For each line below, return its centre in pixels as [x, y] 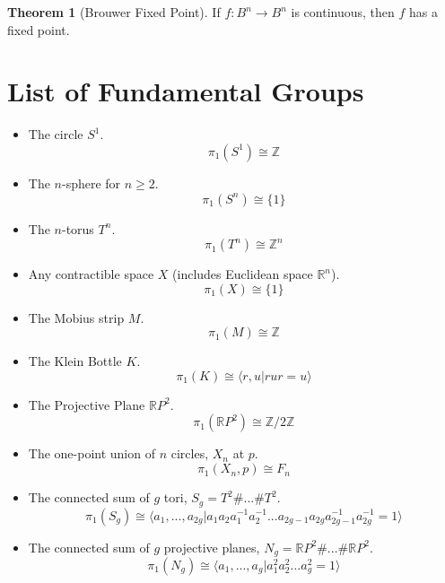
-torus [78, 228]
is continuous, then [343, 12]
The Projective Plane [87, 404]
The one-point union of [92, 453]
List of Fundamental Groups [186, 91]
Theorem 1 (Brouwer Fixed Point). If [114, 12]
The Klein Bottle [75, 361]
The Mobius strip [76, 317]
